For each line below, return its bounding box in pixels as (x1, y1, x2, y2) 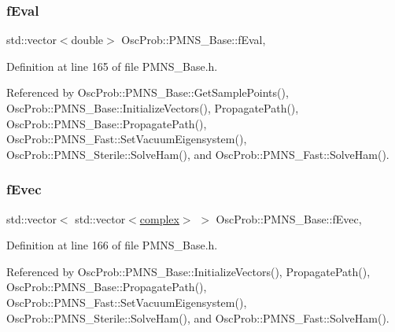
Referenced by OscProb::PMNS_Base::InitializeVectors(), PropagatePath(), (6, 263, 371, 279)
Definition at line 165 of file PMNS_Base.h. (6, 57, 218, 74)
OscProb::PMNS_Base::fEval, (121, 31, 266, 48)
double (71, 31, 104, 48)
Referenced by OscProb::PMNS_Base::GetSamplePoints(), (6, 84, 289, 101)
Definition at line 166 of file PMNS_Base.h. (6, 237, 218, 253)
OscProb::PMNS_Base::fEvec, (216, 210, 362, 227)
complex (139, 210, 179, 227)
